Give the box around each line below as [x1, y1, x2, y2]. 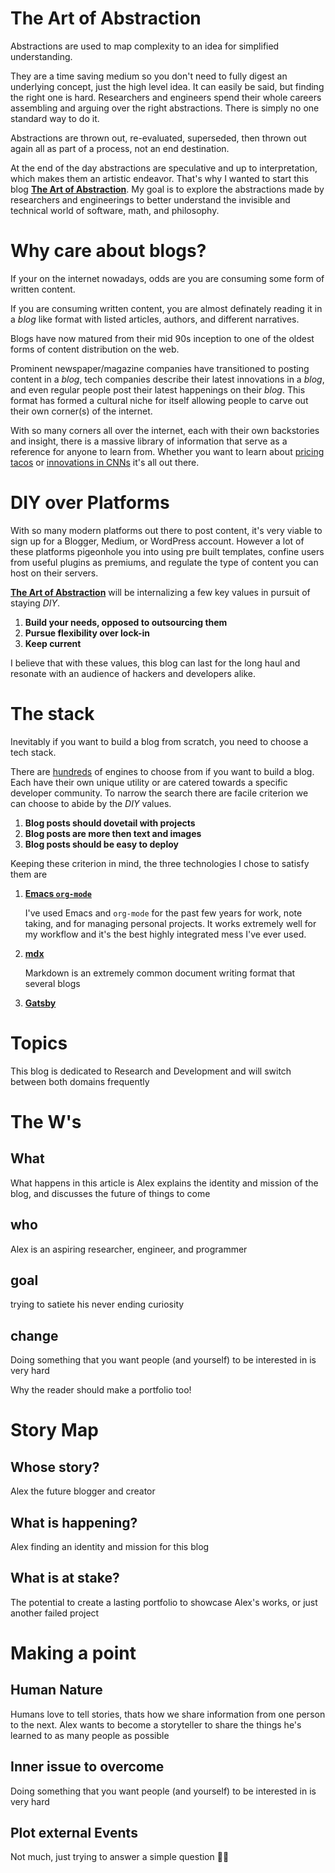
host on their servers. [10, 567, 99, 579]
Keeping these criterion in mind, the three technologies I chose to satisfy [10, 857, 310, 869]
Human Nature [10, 1682, 103, 1699]
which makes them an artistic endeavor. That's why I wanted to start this [10, 172, 309, 184]
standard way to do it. [10, 112, 100, 124]
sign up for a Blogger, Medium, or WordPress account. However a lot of [10, 535, 305, 547]
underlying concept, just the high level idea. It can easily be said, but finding [10, 80, 325, 92]
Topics [10, 1032, 68, 1054]
